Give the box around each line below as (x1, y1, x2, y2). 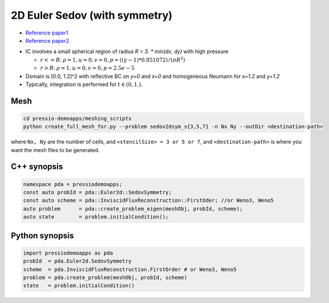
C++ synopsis (11, 161, 63, 172)
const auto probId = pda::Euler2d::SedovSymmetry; (23, 189, 172, 196)
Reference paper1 (25, 29, 69, 36)
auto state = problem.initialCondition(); (23, 214, 169, 221)
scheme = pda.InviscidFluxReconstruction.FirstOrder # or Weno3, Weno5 (23, 266, 237, 273)
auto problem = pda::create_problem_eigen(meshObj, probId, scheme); (23, 205, 243, 212)
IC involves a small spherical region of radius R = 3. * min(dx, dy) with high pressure (25, 48, 229, 55)
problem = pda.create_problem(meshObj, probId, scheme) (23, 274, 188, 281)
